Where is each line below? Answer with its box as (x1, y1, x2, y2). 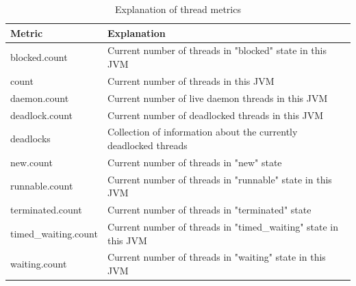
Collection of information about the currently (107, 125, 298, 139)
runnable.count (10, 179, 73, 193)
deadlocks (10, 131, 51, 146)
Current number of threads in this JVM (107, 73, 275, 88)
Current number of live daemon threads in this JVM (107, 90, 328, 105)
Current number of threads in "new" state (107, 155, 282, 169)
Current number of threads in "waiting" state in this (107, 250, 326, 264)
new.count (10, 155, 53, 169)
